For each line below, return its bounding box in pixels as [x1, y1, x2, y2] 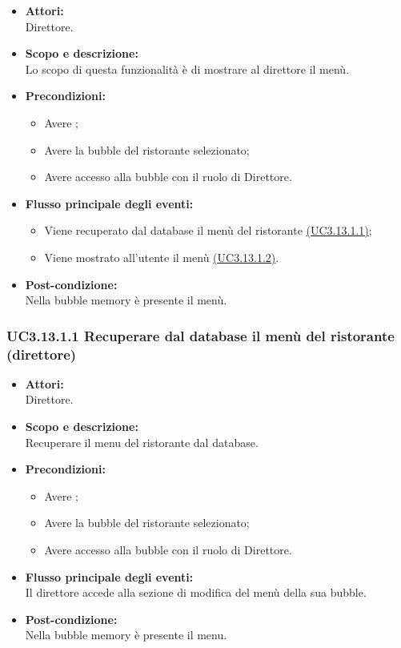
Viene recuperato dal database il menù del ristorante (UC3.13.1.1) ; [44, 222, 372, 239]
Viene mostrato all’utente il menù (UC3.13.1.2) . [44, 248, 279, 265]
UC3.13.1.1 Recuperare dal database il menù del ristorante [6, 325, 395, 345]
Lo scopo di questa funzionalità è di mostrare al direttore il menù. [25, 60, 350, 77]
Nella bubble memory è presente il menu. [25, 626, 227, 643]
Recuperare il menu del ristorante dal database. [25, 433, 259, 450]
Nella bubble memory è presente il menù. [25, 292, 227, 308]
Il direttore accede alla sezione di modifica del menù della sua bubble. [25, 584, 367, 601]
